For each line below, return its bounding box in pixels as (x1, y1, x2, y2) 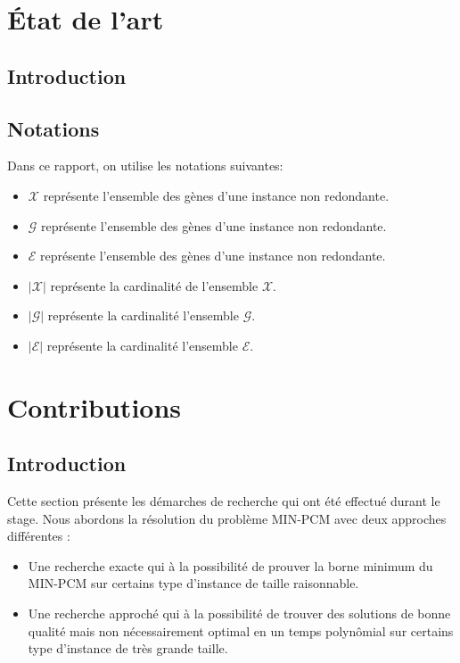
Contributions (7, 388, 182, 425)
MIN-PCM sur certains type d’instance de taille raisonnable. (28, 574, 359, 593)
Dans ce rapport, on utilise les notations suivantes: (7, 156, 283, 175)
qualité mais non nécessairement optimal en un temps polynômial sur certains (28, 621, 454, 640)
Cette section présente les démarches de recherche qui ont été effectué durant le (7, 492, 440, 510)
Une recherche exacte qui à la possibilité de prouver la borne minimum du (28, 556, 433, 575)
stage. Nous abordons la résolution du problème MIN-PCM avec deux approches (7, 509, 447, 527)
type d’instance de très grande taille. (28, 639, 228, 658)
